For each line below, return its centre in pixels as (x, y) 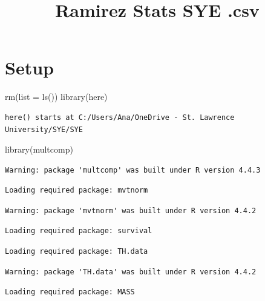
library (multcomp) (39, 149)
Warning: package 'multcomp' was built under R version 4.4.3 (133, 170)
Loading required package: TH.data (77, 252)
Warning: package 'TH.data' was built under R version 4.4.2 (131, 272)
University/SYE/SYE (44, 129)
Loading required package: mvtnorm (77, 190)
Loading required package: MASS (70, 292)
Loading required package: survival (79, 231)
